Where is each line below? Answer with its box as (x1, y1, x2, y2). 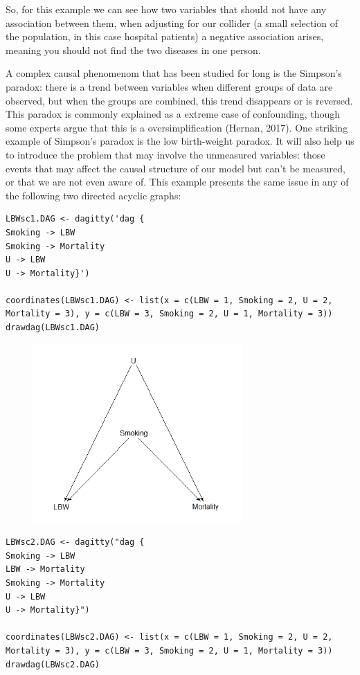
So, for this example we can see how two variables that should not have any (6, 2, 327, 16)
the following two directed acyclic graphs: (6, 188, 181, 202)
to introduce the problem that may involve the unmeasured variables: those (6, 147, 325, 161)
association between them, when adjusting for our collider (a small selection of (6, 15, 338, 30)
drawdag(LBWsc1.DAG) (6, 323, 100, 333)
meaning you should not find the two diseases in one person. (6, 42, 261, 57)
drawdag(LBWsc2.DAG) (6, 659, 100, 669)
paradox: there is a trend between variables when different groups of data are (6, 79, 333, 93)
